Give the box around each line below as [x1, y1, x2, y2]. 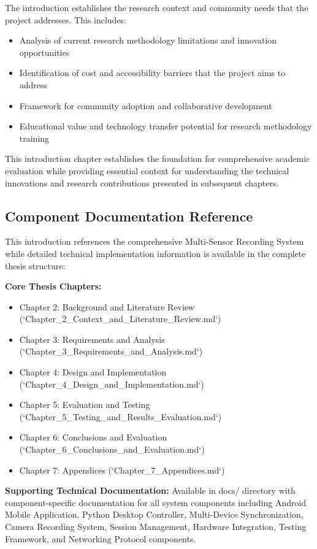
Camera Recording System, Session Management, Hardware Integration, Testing [5, 520, 307, 533]
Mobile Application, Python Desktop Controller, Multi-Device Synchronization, [5, 508, 304, 521]
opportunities [19, 45, 70, 58]
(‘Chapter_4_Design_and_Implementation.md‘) [19, 377, 204, 390]
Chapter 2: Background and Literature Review [19, 300, 195, 313]
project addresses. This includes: [5, 13, 127, 26]
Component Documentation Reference [5, 206, 253, 225]
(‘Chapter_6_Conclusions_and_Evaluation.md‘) [19, 443, 205, 456]
